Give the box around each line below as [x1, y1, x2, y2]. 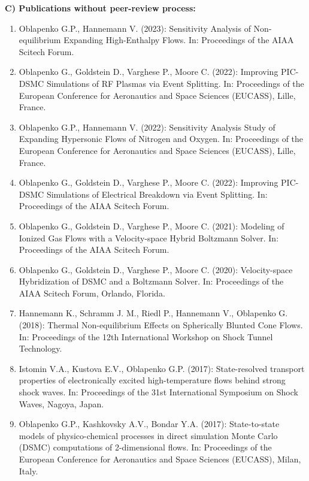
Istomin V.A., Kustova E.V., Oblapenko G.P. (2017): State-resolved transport [19, 362, 305, 374]
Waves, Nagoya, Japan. [19, 397, 104, 410]
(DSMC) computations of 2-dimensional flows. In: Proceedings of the [19, 441, 272, 453]
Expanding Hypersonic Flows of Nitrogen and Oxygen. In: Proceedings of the [19, 132, 304, 145]
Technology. [19, 342, 62, 355]
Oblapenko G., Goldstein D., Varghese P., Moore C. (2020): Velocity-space [19, 263, 293, 276]
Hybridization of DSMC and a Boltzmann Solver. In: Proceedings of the [19, 275, 284, 288]
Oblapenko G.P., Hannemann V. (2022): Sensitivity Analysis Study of [19, 120, 275, 133]
